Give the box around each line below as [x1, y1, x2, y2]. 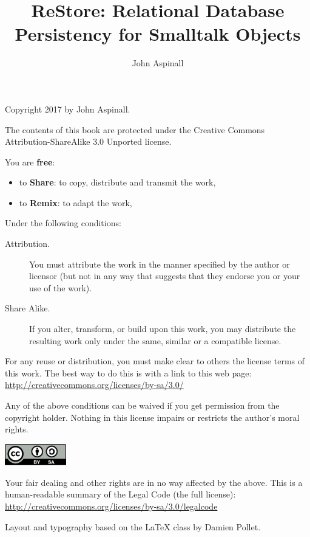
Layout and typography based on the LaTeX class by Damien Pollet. [5, 520, 261, 533]
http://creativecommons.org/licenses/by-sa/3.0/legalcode [5, 500, 218, 513]
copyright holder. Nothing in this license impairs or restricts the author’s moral [5, 411, 300, 423]
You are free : [5, 155, 55, 168]
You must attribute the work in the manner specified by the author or [29, 257, 290, 270]
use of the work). [29, 281, 92, 294]
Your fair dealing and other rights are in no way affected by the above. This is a [5, 476, 303, 488]
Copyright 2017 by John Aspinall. [5, 102, 130, 115]
